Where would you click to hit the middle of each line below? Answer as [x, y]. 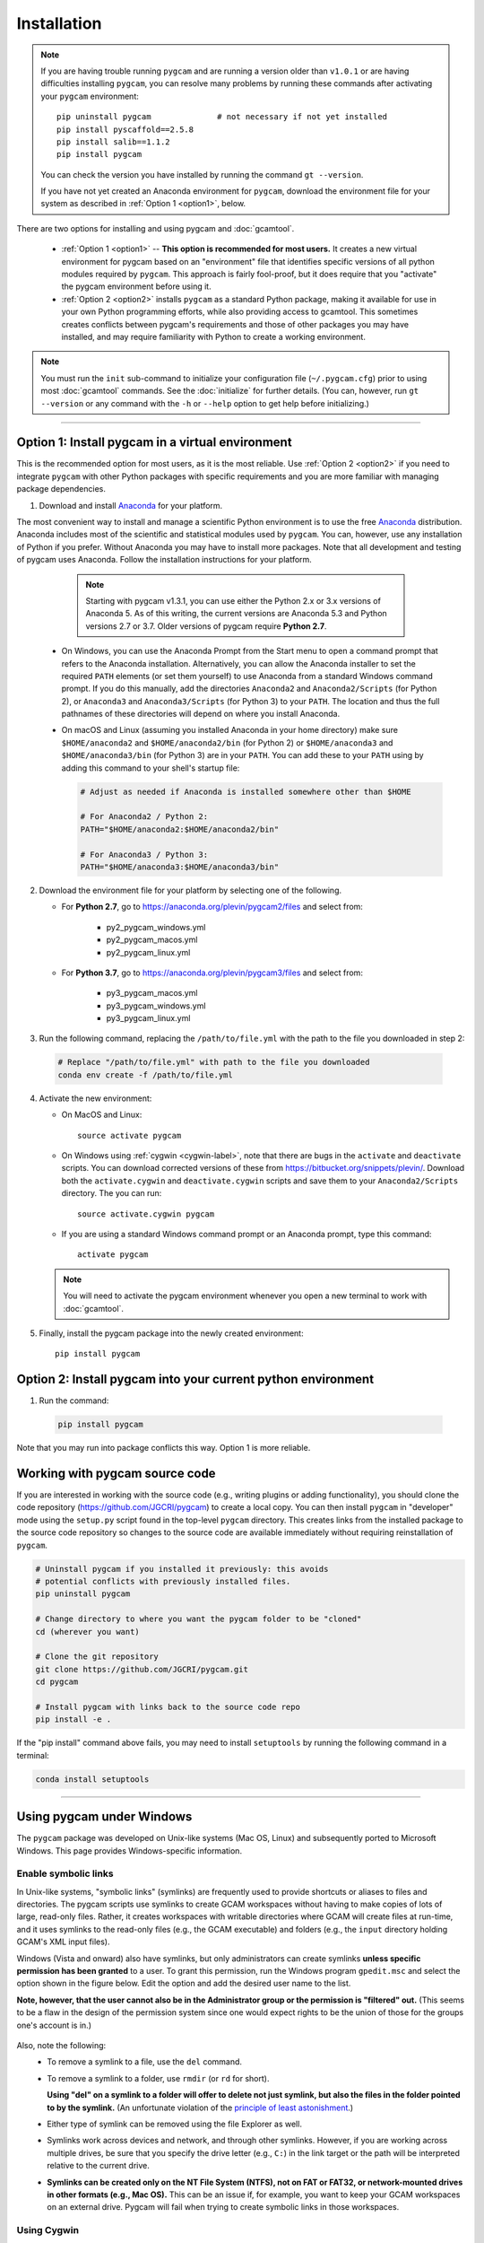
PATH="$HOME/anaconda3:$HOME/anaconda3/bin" [180, 867]
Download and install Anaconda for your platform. [131, 505]
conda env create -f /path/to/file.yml [145, 1075]
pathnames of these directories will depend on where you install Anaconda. [201, 714]
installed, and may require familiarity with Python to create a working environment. [214, 336]
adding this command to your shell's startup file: [151, 768]
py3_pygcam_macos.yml [152, 993]
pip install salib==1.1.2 [113, 142]
